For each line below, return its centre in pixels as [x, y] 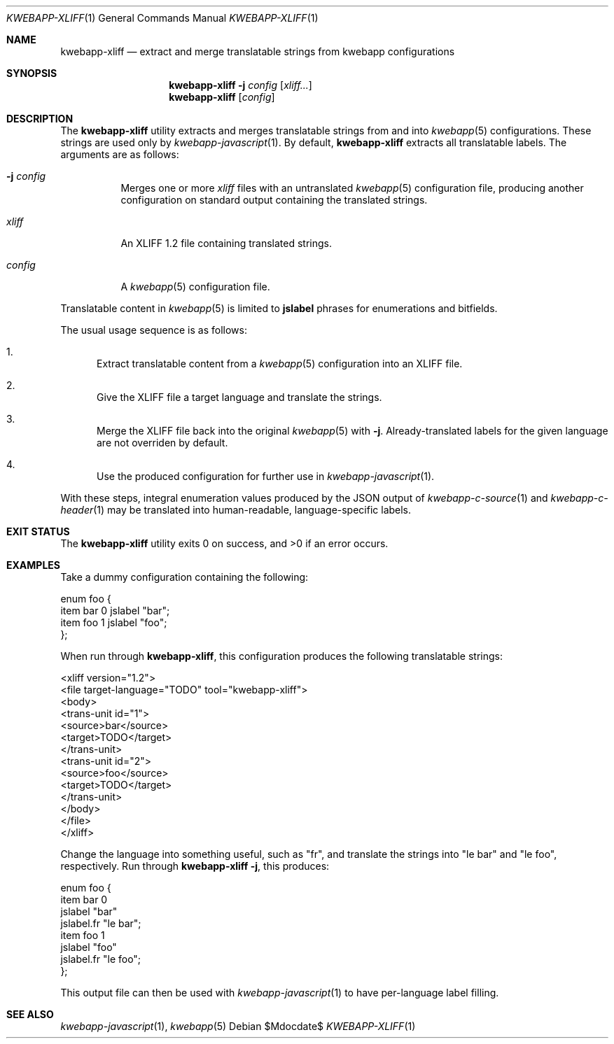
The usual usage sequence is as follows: [154, 330]
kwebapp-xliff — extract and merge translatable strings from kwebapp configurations [258, 51]
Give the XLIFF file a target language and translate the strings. [239, 397]
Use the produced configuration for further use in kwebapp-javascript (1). [266, 476]
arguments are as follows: [120, 154]
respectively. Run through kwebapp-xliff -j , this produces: [195, 866]
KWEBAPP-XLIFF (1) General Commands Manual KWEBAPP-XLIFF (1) [162, 18]
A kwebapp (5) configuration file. [195, 287]
